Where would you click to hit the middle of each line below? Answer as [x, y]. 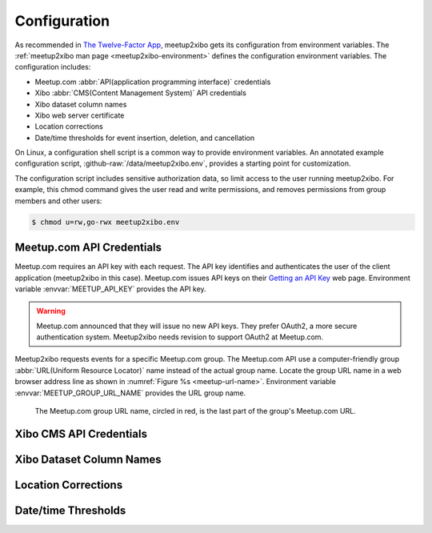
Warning [51, 311]
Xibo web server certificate [80, 115]
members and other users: [58, 201]
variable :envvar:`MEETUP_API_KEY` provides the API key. [111, 289]
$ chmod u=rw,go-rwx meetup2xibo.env [106, 222]
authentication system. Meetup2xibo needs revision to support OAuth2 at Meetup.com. [180, 337]
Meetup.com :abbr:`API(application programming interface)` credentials [153, 82]
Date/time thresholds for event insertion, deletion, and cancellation [145, 138]
